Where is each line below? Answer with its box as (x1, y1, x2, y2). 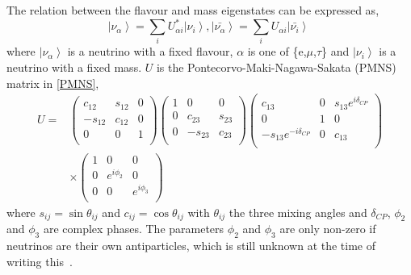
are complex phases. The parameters (43, 220, 224, 237)
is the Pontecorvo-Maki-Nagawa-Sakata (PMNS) (156, 59, 396, 76)
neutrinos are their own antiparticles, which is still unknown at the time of (6, 237, 376, 254)
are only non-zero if (279, 220, 376, 237)
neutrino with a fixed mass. (6, 59, 142, 76)
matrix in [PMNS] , (6, 74, 99, 91)
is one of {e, (247, 43, 307, 60)
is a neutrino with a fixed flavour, (67, 43, 233, 60)
